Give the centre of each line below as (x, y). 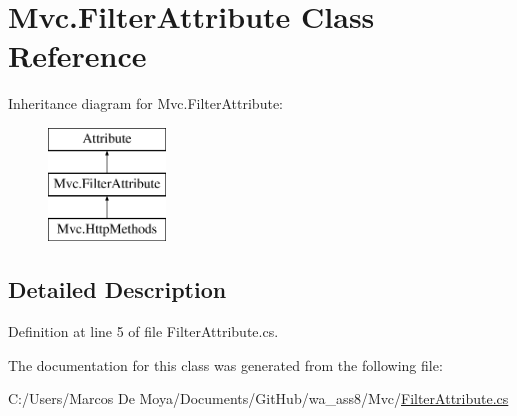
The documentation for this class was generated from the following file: (225, 364)
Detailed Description (117, 289)
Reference (77, 55)
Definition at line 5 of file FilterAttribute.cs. (143, 331)
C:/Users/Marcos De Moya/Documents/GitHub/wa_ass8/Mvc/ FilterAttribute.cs (258, 398)
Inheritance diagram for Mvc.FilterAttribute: (145, 103)
